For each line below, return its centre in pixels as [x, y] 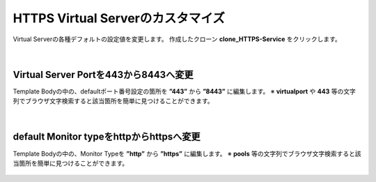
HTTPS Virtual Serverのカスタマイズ [119, 18]
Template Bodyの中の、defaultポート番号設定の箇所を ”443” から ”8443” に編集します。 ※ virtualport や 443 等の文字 [185, 91]
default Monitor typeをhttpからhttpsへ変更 [107, 137]
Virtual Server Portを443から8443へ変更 [103, 74]
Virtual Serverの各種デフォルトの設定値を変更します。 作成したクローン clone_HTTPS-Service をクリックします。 [177, 39]
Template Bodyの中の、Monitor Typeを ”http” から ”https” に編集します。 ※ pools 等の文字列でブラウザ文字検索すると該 [187, 153]
